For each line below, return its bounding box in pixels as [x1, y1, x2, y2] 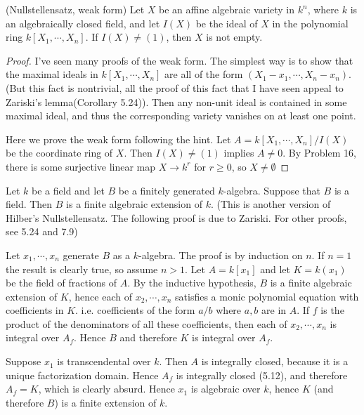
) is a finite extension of [54, 395, 157, 409]
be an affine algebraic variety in [159, 2, 295, 16]
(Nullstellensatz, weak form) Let [6, 2, 145, 16]
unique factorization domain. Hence [6, 367, 159, 382]
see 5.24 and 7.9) [6, 224, 78, 239]
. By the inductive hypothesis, [127, 275, 256, 290]
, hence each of [68, 289, 132, 303]
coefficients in [6, 303, 64, 317]
